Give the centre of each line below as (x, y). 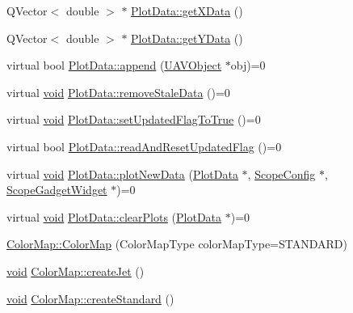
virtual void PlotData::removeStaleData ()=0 (118, 92)
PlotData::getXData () (187, 11)
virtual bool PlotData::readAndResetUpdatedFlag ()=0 (144, 146)
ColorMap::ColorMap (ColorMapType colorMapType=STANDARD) (177, 244)
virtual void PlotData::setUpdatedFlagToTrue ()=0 (134, 119)
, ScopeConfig (282, 173)
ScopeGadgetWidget (57, 190)
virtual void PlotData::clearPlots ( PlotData (114, 216)
